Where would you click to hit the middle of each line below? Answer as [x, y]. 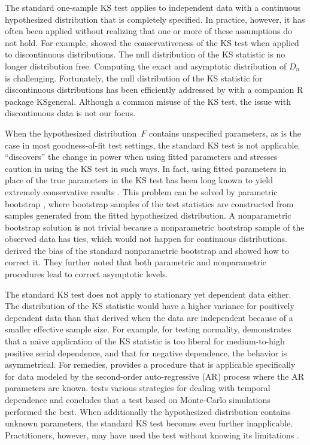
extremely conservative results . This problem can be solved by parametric [141, 191]
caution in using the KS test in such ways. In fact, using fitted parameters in [146, 168]
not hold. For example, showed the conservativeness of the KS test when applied [152, 42]
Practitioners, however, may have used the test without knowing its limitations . [152, 435]
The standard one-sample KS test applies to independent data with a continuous [153, 7]
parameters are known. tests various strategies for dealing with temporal [138, 388]
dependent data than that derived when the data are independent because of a [149, 317]
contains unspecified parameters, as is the [225, 133]
